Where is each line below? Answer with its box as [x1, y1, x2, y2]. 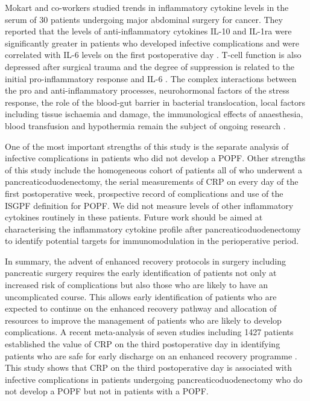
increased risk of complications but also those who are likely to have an [5, 278, 268, 291]
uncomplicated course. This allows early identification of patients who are [5, 290, 277, 303]
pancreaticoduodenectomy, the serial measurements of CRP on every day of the [5, 175, 299, 188]
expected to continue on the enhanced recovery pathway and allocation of [5, 302, 277, 315]
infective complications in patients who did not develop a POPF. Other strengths [5, 152, 306, 164]
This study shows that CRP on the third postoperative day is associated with [5, 361, 292, 374]
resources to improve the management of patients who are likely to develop [5, 313, 282, 326]
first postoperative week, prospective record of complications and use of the [5, 187, 283, 199]
